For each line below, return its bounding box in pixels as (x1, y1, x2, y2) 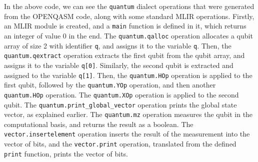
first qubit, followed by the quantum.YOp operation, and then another (4, 79, 216, 90)
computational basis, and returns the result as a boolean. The (4, 118, 193, 129)
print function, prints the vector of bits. (4, 148, 128, 158)
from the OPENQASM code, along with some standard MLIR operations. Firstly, (4, 10, 254, 21)
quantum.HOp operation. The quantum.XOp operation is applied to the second (4, 89, 239, 99)
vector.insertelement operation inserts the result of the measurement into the (4, 128, 250, 139)
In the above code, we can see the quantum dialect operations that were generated (4, 1, 254, 11)
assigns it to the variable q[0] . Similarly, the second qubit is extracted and (4, 59, 233, 70)
